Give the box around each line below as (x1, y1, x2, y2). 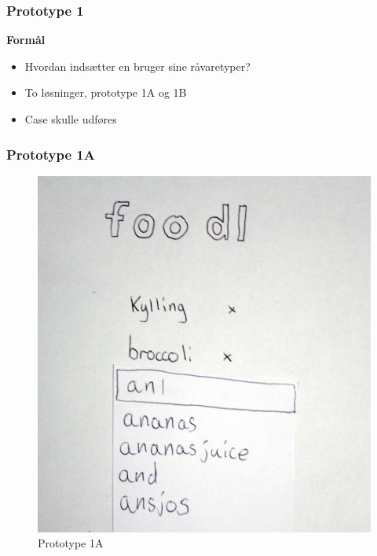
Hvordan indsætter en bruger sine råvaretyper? (24, 57, 251, 74)
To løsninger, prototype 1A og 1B (24, 84, 187, 101)
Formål (6, 31, 46, 48)
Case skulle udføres (24, 111, 117, 127)
